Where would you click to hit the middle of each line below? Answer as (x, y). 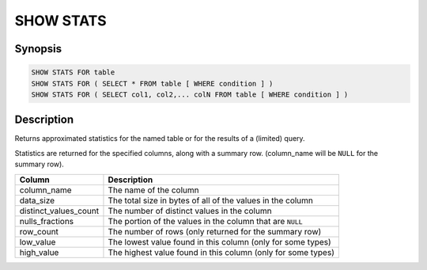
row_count (39, 231)
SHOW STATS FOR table (73, 72)
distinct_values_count (59, 211)
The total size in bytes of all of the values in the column (211, 200)
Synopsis (38, 49)
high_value (39, 252)
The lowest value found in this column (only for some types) (219, 241)
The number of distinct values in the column (190, 211)
